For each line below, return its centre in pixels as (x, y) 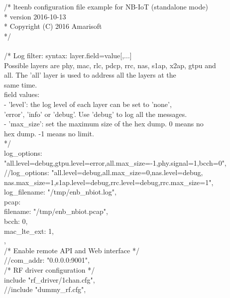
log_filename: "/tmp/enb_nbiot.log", (60, 192)
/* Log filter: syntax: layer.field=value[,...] (68, 55)
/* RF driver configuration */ (50, 270)
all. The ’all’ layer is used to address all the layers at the (90, 75)
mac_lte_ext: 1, (29, 231)
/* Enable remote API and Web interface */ (72, 250)
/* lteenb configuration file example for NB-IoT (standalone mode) (106, 6)
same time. (21, 84)
